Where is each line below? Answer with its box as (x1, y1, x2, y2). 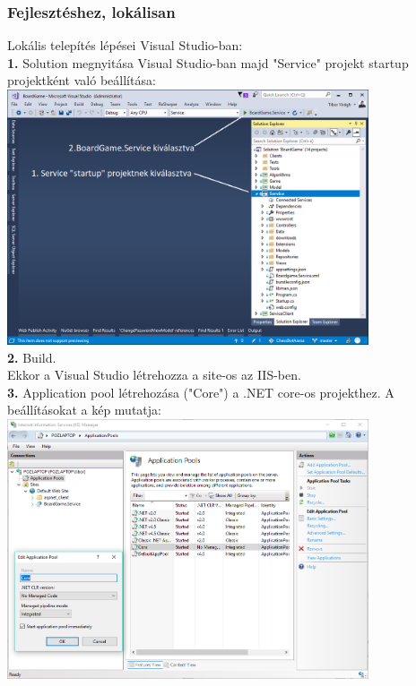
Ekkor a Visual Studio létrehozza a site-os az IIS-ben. (7, 365, 301, 384)
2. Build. (7, 347, 56, 366)
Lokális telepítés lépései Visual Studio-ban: (7, 36, 243, 55)
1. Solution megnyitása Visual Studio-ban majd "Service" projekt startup (7, 53, 409, 72)
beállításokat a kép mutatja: (7, 400, 161, 419)
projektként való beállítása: (7, 71, 156, 90)
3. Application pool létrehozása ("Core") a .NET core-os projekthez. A (7, 382, 394, 401)
